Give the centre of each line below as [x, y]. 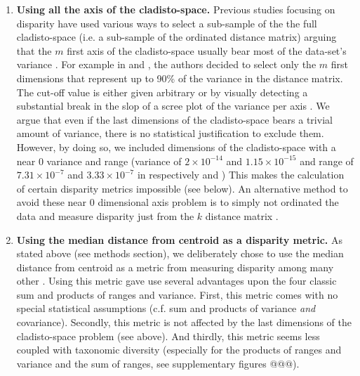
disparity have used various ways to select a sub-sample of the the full [167, 23]
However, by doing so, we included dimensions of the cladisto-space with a [176, 147]
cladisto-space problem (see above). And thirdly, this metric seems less [168, 336]
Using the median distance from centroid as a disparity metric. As [179, 239]
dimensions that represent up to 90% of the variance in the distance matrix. [180, 78]
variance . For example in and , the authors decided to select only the [166, 64]
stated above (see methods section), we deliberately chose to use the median [180, 253]
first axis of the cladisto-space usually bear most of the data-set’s [207, 50]
